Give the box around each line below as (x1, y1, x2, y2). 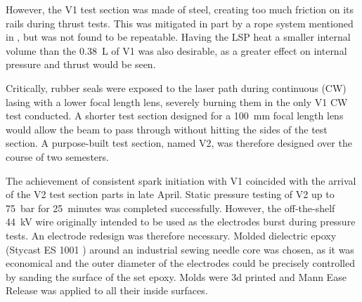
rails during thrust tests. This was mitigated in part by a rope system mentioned (6, 15, 354, 30)
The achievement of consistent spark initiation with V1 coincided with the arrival (6, 173, 356, 188)
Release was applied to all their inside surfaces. (6, 283, 208, 298)
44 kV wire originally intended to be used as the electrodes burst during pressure (6, 214, 356, 229)
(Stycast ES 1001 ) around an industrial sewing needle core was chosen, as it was (6, 242, 354, 256)
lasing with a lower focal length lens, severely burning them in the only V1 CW (6, 94, 348, 109)
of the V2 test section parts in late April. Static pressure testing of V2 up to (6, 187, 335, 202)
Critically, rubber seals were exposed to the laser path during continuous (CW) (6, 80, 347, 95)
